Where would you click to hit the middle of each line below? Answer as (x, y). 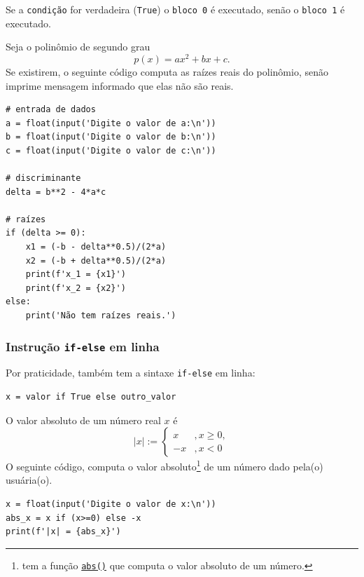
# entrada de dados (51, 110)
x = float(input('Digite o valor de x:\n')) (111, 504)
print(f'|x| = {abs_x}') (63, 532)
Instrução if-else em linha (83, 346)
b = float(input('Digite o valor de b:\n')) (111, 137)
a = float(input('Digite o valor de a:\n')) (111, 123)
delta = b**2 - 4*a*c (56, 192)
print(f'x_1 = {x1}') (76, 274)
